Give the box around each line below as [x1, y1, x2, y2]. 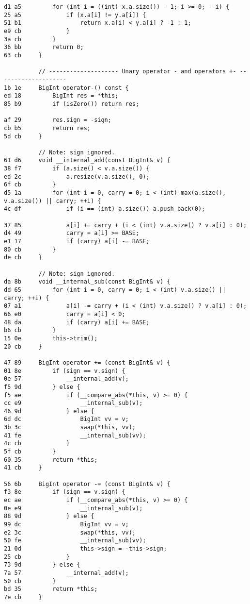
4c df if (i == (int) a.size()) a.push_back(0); [4, 205, 205, 213]
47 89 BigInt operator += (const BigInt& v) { [4, 359, 171, 366]
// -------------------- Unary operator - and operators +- [38, 68, 236, 75]
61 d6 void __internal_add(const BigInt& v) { [4, 157, 171, 164]
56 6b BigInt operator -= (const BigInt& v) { [4, 480, 171, 487]
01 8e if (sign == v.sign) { [4, 367, 125, 374]
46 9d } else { [4, 407, 94, 415]
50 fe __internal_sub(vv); [4, 537, 146, 544]
